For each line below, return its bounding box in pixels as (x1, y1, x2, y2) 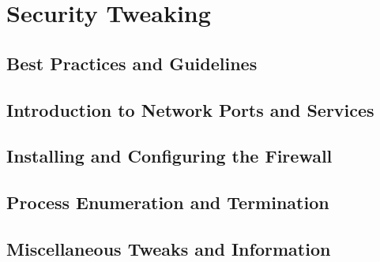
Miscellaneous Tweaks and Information (6, 236, 331, 260)
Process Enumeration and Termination (6, 190, 329, 215)
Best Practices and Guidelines (6, 51, 258, 75)
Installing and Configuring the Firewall (6, 144, 333, 168)
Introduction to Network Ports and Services (6, 97, 374, 122)
